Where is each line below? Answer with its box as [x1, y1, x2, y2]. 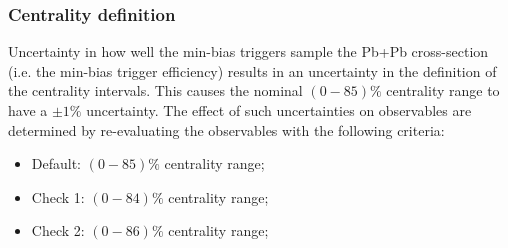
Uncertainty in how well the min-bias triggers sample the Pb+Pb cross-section [8, 41, 489, 62]
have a [8, 100, 48, 120]
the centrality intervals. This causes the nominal [8, 80, 303, 101]
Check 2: [31, 220, 85, 241]
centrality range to [386, 80, 500, 101]
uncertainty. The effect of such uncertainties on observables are [86, 100, 472, 120]
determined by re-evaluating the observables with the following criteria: [8, 119, 445, 140]
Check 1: [31, 186, 85, 207]
